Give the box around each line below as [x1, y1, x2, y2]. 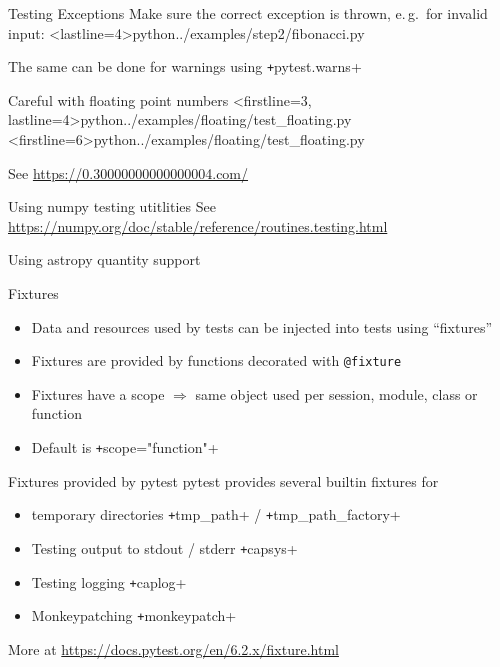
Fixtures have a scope [31, 383, 165, 404]
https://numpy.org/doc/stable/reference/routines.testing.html [8, 215, 388, 236]
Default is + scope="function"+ [31, 437, 219, 458]
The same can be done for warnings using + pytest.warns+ [8, 56, 362, 77]
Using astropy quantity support [8, 249, 201, 270]
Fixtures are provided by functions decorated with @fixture [31, 350, 402, 371]
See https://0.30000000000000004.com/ [8, 162, 249, 183]
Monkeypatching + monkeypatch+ [31, 605, 237, 626]
